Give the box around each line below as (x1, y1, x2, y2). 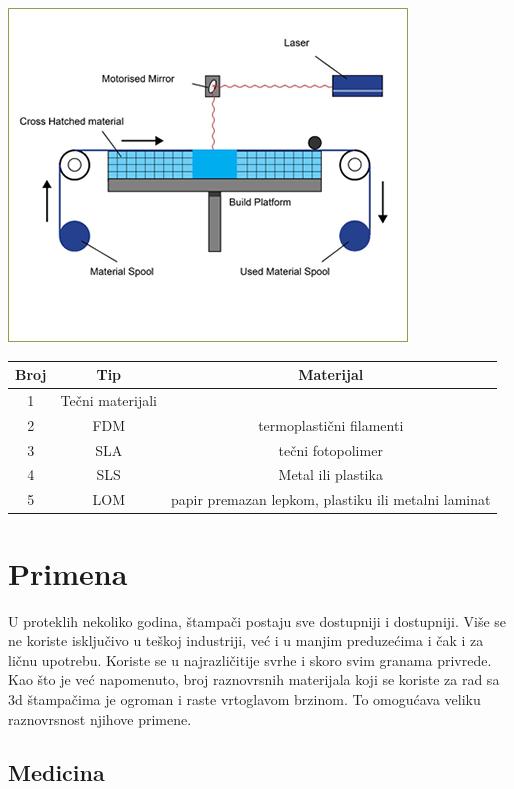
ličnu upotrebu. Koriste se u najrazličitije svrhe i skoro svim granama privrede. (8, 649, 492, 670)
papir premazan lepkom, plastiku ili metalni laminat (171, 489, 491, 510)
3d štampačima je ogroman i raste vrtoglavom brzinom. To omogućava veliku (8, 688, 481, 709)
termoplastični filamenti (258, 414, 404, 435)
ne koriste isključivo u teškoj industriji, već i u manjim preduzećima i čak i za (8, 630, 484, 651)
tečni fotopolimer (278, 439, 383, 460)
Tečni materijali (60, 389, 157, 410)
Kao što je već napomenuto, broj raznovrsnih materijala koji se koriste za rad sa (8, 669, 500, 690)
